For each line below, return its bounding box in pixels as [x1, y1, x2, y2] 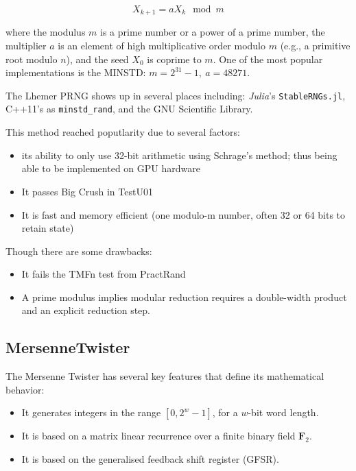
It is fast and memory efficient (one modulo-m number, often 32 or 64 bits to [21, 207, 346, 221]
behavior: [5, 382, 45, 396]
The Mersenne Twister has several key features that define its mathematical [5, 369, 324, 383]
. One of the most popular [213, 51, 323, 66]
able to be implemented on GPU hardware [21, 161, 200, 176]
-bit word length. [248, 405, 319, 420]
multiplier [5, 38, 47, 53]
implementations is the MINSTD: [5, 65, 146, 80]
